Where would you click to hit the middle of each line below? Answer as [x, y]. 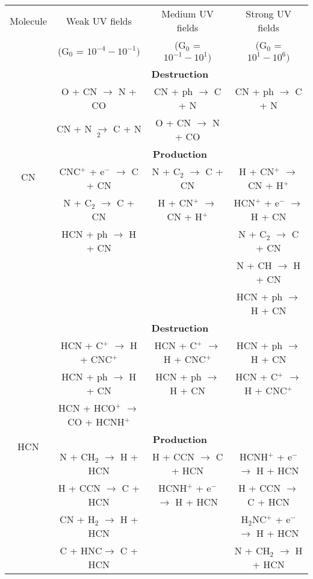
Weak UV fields [99, 20]
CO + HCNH [96, 422]
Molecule [28, 20]
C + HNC [81, 550]
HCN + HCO [87, 408]
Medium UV [187, 14]
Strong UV [268, 14]
